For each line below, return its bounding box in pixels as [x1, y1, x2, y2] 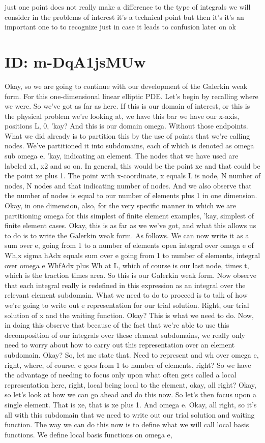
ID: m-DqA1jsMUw [5, 51, 146, 72]
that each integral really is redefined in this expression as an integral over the [5, 279, 246, 290]
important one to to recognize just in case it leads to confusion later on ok [5, 21, 237, 32]
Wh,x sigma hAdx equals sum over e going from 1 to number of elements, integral [5, 250, 260, 260]
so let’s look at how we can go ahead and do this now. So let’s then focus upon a [5, 389, 257, 400]
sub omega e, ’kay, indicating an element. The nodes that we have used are [5, 150, 239, 161]
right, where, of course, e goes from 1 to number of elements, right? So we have [5, 359, 251, 370]
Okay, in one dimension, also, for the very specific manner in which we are [5, 200, 236, 211]
